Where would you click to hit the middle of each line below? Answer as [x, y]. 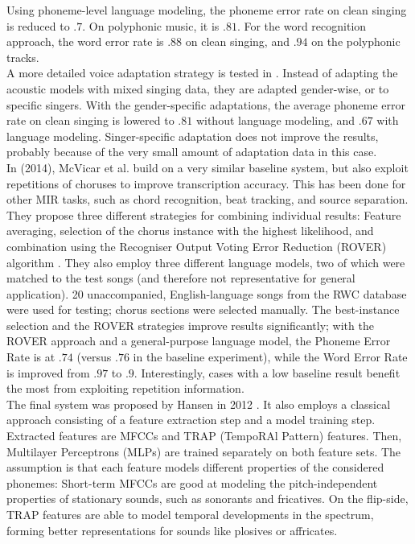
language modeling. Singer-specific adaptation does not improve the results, [193, 136]
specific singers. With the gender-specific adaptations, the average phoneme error [206, 104]
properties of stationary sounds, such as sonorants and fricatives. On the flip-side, [207, 499]
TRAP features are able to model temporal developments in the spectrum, [190, 514]
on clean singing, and [237, 41]
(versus [94, 357]
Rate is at [31, 357]
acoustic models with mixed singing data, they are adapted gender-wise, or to [198, 88]
